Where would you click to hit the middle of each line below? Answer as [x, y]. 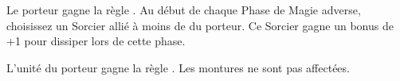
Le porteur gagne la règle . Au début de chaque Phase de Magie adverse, [184, 10]
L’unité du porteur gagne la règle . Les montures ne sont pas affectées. [178, 67]
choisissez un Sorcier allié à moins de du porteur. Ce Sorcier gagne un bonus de [200, 25]
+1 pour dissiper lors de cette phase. [96, 41]
